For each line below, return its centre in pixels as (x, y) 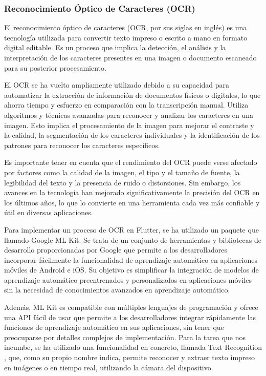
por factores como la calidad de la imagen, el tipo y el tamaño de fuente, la (122, 172)
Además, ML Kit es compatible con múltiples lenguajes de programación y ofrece (131, 307)
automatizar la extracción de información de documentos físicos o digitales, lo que (132, 95)
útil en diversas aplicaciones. (49, 212)
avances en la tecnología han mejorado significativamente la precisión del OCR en (132, 192)
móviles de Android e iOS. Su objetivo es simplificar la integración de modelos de (131, 270)
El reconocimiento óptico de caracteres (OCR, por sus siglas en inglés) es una (126, 27)
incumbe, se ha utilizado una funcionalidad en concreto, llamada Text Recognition (133, 347)
